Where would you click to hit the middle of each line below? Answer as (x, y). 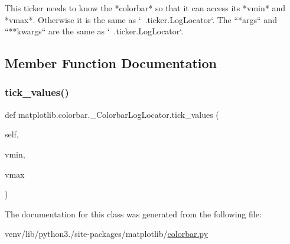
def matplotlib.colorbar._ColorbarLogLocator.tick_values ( (112, 114)
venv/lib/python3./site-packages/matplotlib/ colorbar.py (107, 234)
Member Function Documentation (111, 63)
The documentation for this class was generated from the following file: (133, 213)
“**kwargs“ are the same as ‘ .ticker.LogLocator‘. (94, 31)
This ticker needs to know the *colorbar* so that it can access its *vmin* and (145, 8)
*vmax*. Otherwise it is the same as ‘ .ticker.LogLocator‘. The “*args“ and (141, 19)
